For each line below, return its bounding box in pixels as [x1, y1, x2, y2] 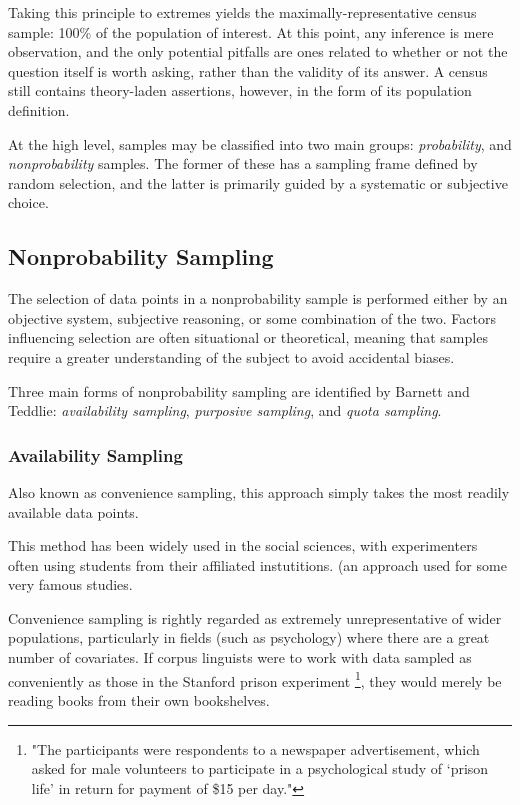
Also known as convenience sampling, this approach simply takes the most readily [8, 481, 510, 502]
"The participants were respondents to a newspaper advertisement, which [31, 738, 480, 759]
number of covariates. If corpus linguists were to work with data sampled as [8, 647, 472, 668]
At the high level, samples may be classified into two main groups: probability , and [8, 133, 512, 154]
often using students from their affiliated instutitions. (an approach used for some [8, 554, 507, 575]
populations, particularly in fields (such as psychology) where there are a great [8, 627, 490, 648]
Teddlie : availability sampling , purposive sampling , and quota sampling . [8, 400, 442, 421]
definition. [8, 99, 70, 120]
